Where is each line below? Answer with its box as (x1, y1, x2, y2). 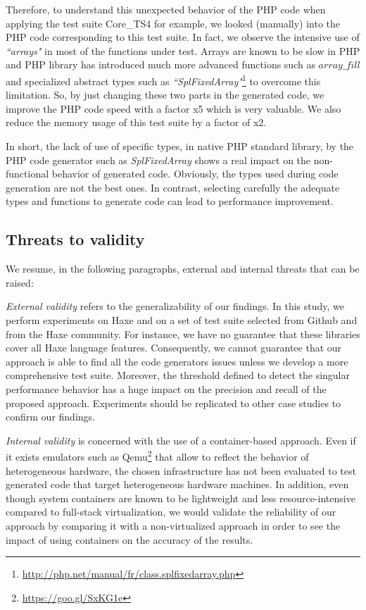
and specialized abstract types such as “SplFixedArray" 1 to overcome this (6, 71, 321, 88)
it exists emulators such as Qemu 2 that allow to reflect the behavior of (6, 447, 309, 463)
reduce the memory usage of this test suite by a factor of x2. (6, 115, 267, 130)
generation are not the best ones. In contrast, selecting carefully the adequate (6, 180, 340, 194)
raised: (6, 275, 34, 290)
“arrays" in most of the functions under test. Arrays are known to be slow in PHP (6, 43, 360, 58)
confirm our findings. (6, 409, 95, 424)
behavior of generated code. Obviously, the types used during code (51, 166, 339, 181)
